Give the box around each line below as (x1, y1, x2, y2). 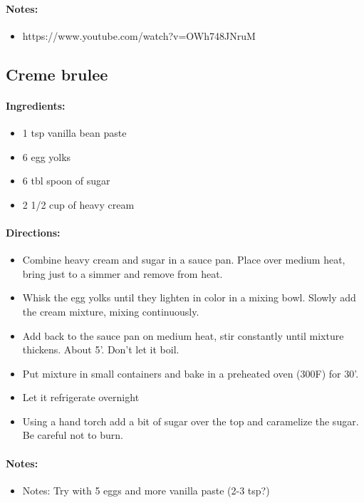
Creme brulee (6, 63, 108, 85)
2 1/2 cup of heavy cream (22, 197, 135, 212)
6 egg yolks (22, 149, 71, 164)
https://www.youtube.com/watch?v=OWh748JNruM (22, 28, 256, 43)
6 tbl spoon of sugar (22, 173, 110, 188)
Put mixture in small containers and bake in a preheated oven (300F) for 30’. (22, 365, 359, 380)
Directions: (6, 224, 61, 239)
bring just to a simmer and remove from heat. (22, 266, 223, 281)
